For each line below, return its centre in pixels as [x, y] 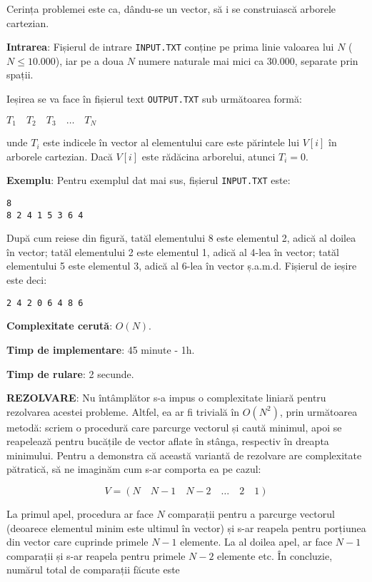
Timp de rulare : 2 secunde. [70, 373]
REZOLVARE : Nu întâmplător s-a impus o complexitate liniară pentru [166, 398]
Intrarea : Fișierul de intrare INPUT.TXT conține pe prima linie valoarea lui [170, 47]
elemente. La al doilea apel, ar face [256, 542]
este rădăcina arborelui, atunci [208, 156]
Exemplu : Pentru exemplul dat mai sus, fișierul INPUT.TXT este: [149, 180]
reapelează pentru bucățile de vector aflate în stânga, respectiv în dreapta [168, 441]
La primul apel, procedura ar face [80, 514]
